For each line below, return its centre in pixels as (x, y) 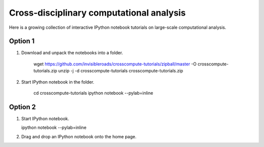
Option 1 (22, 41)
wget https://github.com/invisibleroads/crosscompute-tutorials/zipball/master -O (115, 64)
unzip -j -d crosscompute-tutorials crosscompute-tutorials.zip (121, 71)
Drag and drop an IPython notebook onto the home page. (79, 136)
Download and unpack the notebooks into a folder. (72, 53)
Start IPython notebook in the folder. (58, 82)
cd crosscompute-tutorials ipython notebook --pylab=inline (93, 93)
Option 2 (22, 107)
